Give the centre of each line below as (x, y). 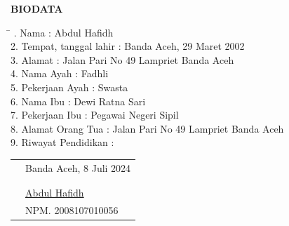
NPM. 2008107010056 (72, 210)
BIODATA (37, 8)
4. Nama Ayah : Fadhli (60, 73)
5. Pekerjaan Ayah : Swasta (69, 87)
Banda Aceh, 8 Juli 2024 (78, 167)
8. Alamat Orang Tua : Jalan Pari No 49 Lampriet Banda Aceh (147, 128)
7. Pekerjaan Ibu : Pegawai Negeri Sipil (95, 115)
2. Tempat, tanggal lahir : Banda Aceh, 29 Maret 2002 (128, 46)
